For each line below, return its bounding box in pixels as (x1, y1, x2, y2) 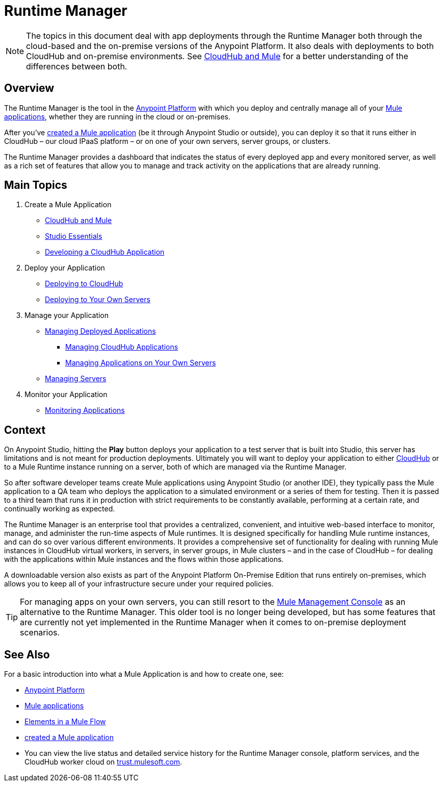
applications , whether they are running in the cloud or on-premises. (4, 112, 230, 121)
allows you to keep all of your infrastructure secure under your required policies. (4, 579, 274, 588)
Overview (4, 82, 55, 95)
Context (4, 423, 46, 436)
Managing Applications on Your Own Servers (65, 358, 216, 367)
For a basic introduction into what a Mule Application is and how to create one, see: (4, 670, 284, 679)
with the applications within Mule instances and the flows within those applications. (4, 555, 284, 564)
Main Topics (4, 179, 67, 192)
